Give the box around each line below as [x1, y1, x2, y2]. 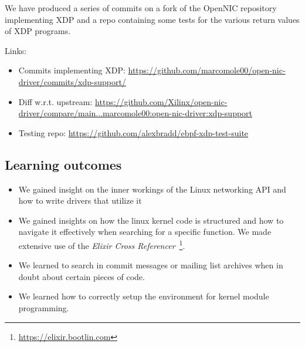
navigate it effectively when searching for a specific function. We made [18, 225, 272, 238]
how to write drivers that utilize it [18, 194, 142, 207]
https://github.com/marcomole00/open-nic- [128, 64, 286, 76]
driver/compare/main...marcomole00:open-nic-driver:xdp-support [18, 107, 253, 119]
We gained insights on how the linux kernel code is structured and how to [18, 214, 284, 226]
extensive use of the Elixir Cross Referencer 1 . [18, 237, 185, 251]
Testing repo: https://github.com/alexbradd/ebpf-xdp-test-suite [18, 126, 249, 139]
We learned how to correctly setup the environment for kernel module [18, 290, 269, 302]
